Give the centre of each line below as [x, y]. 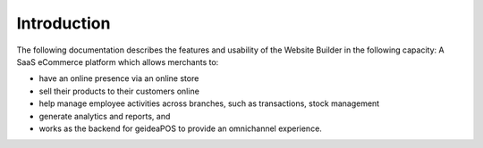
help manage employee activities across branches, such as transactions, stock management [209, 103]
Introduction [64, 23]
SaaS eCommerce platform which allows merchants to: [118, 62]
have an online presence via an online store [119, 78]
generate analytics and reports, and [105, 116]
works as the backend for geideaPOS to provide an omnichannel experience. [180, 128]
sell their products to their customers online [119, 91]
